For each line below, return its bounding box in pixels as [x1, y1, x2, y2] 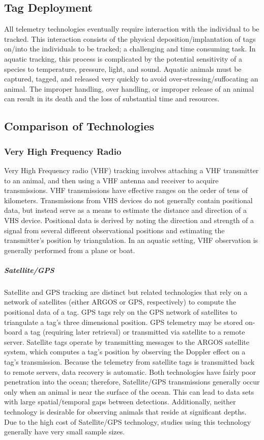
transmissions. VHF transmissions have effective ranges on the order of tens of [4, 185, 248, 196]
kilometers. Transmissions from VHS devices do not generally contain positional [4, 195, 253, 205]
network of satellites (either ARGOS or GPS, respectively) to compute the [4, 296, 236, 307]
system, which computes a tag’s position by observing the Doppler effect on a [4, 346, 246, 357]
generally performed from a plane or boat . [4, 244, 135, 255]
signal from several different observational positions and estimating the [4, 225, 225, 235]
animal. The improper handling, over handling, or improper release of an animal [4, 83, 254, 94]
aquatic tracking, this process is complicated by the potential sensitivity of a [4, 53, 242, 64]
